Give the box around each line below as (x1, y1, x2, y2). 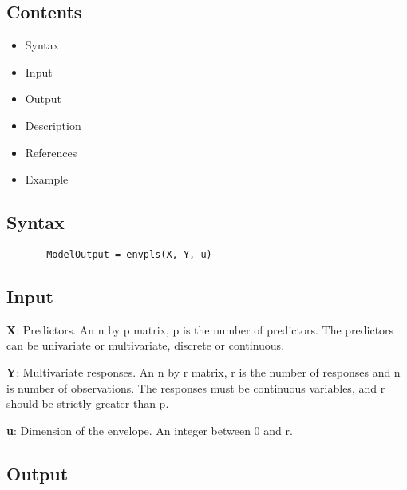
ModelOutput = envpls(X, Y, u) (46, 248, 212, 260)
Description (25, 117, 81, 133)
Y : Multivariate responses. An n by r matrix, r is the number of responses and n (6, 364, 401, 381)
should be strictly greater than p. (6, 395, 169, 412)
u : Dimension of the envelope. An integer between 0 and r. (6, 421, 293, 438)
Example (25, 171, 69, 188)
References (25, 144, 77, 160)
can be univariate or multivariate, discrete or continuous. (6, 337, 285, 354)
